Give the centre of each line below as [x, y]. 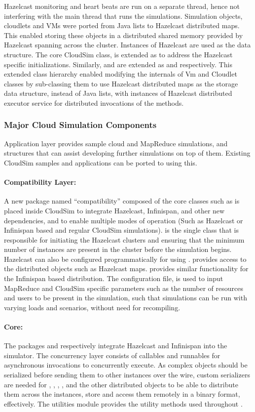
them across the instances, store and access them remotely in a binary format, [122, 394]
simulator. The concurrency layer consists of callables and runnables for [112, 355]
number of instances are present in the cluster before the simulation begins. [118, 249]
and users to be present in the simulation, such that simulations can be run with [126, 298]
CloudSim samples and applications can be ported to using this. [101, 162]
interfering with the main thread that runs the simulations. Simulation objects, [123, 16]
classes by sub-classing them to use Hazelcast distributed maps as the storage [121, 83]
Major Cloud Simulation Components [80, 125]
